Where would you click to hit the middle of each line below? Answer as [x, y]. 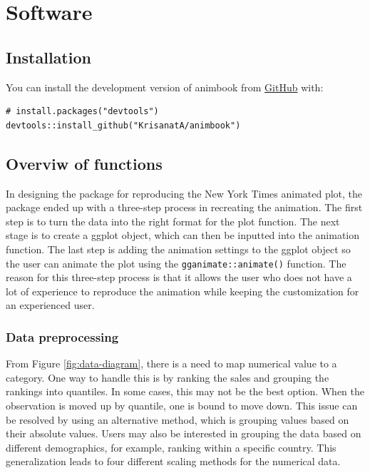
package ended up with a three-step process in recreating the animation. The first [184, 207]
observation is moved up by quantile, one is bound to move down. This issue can [182, 405]
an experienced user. [50, 305]
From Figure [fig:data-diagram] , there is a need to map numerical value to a [171, 363]
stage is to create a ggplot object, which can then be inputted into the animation [183, 235]
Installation [48, 57]
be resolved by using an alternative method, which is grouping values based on [178, 419]
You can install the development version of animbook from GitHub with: [165, 87]
